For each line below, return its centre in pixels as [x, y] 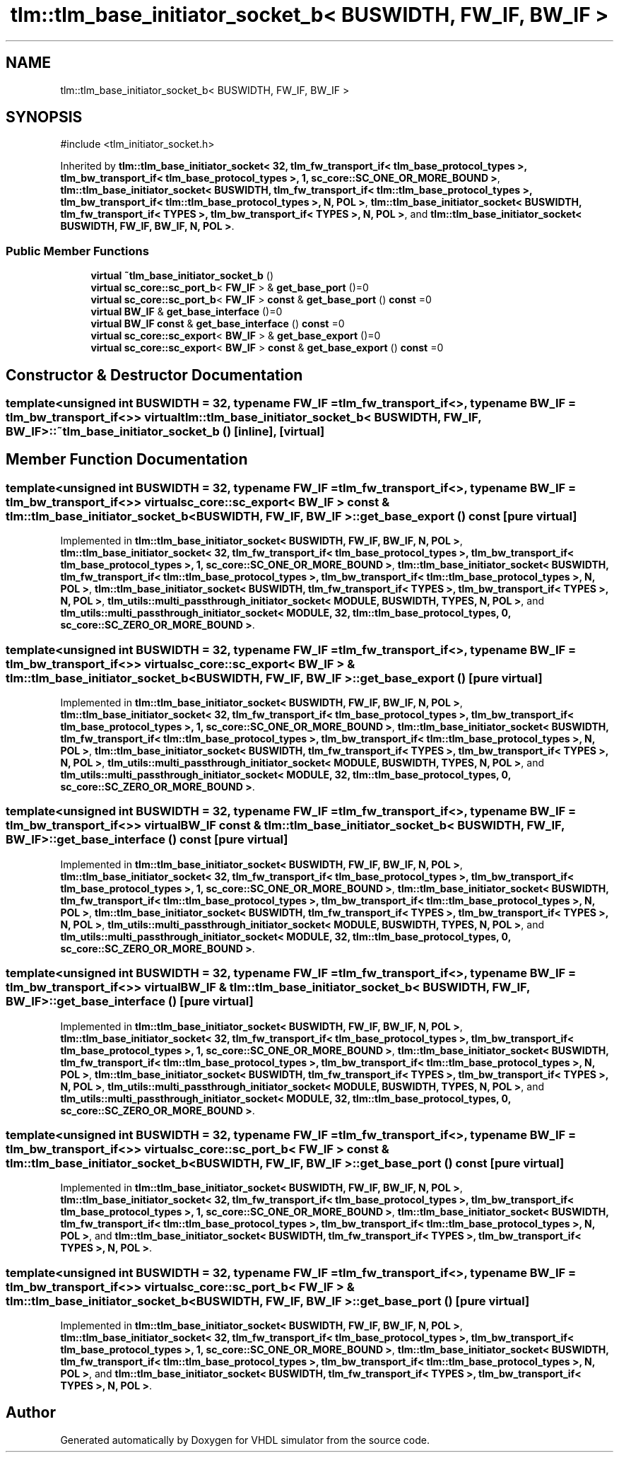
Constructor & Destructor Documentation [154, 375]
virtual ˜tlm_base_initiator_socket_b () [182, 276]
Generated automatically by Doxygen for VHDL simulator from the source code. [245, 1440]
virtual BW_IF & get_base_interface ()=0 [187, 312]
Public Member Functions [77, 251]
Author [31, 1413]
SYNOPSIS [44, 117]
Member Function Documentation [127, 460]
